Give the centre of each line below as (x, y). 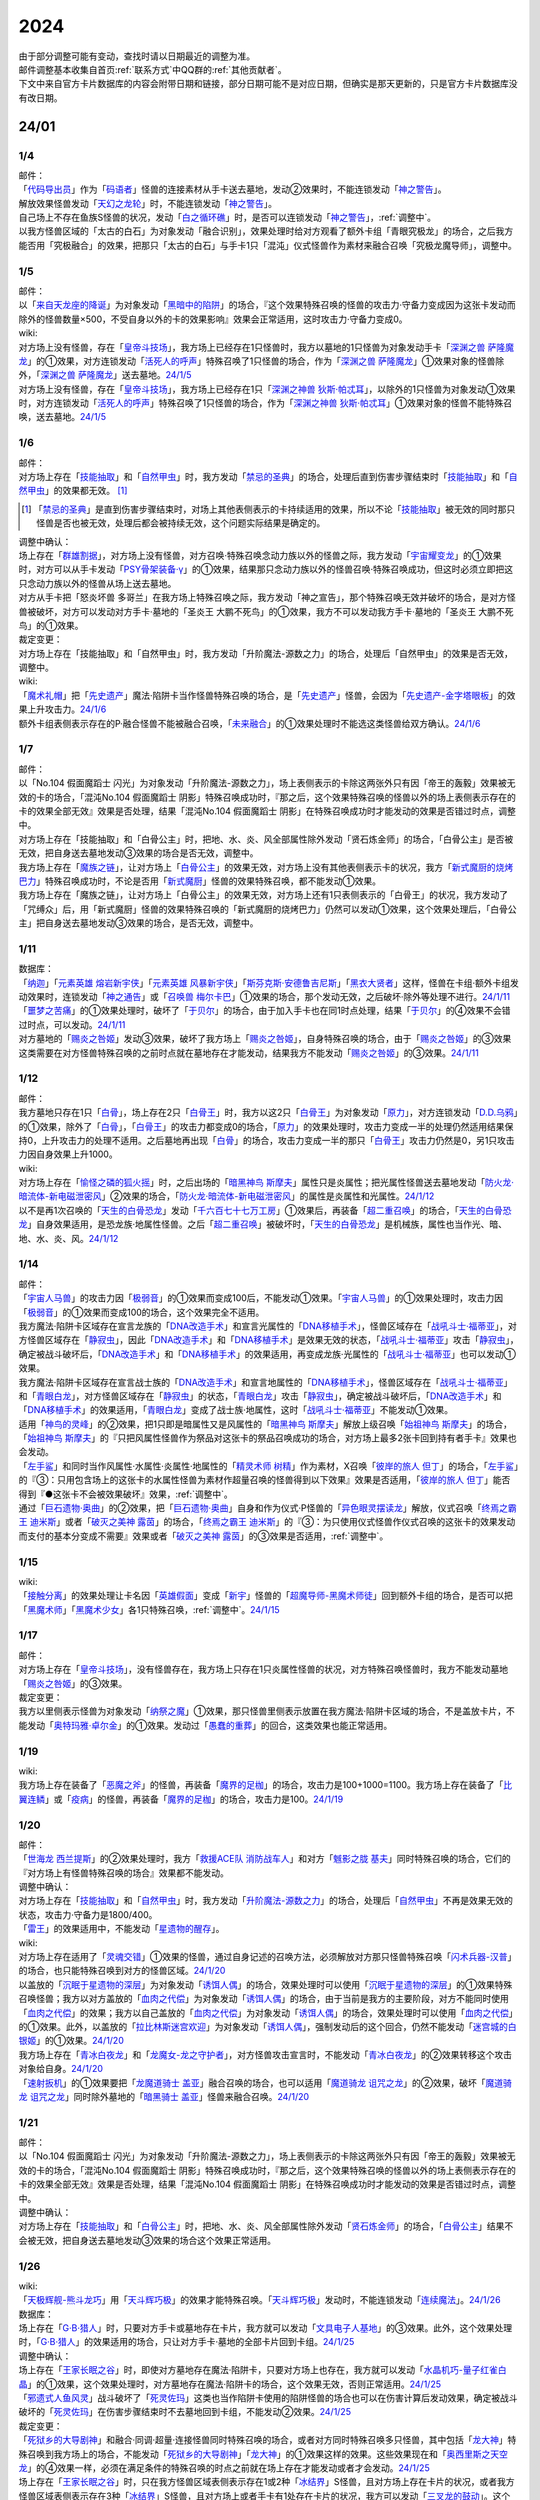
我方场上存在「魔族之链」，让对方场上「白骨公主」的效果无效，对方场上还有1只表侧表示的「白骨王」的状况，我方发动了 (263, 895)
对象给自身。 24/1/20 (61, 2069)
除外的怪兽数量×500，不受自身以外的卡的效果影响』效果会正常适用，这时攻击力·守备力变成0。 (213, 319)
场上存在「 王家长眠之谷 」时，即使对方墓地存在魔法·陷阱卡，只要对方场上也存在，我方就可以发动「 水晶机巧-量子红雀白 (262, 2370)
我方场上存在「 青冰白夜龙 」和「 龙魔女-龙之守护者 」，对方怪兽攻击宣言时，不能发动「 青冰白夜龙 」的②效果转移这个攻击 (265, 2054)
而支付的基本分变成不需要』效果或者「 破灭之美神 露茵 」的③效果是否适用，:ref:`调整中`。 (203, 1536)
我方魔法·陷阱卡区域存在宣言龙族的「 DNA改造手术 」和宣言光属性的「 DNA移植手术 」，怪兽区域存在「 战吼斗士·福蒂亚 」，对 (267, 1326)
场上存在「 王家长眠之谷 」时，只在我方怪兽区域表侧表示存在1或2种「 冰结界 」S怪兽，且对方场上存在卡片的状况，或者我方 (266, 2482)
